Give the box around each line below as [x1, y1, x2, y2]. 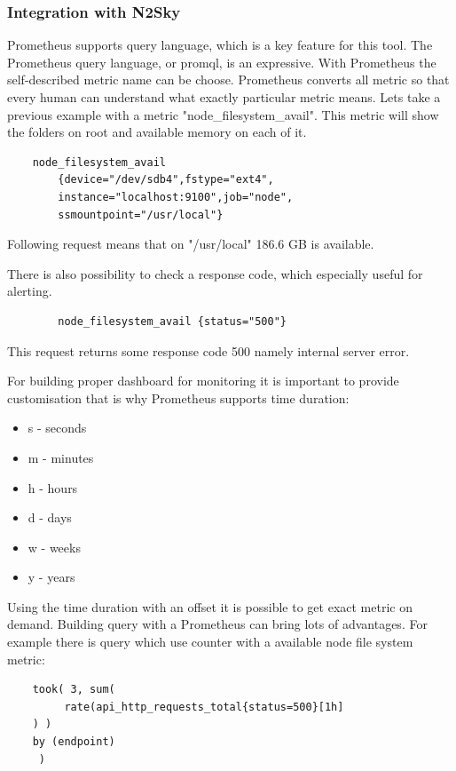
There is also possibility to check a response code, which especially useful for [7, 264, 423, 282]
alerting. [7, 282, 52, 300]
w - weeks [28, 537, 81, 556]
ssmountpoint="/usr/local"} [58, 208, 224, 221]
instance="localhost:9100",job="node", [58, 190, 294, 203]
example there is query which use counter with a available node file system [7, 632, 413, 651]
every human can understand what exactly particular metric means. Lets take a [7, 88, 441, 106]
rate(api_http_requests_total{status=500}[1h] [64, 700, 344, 713]
